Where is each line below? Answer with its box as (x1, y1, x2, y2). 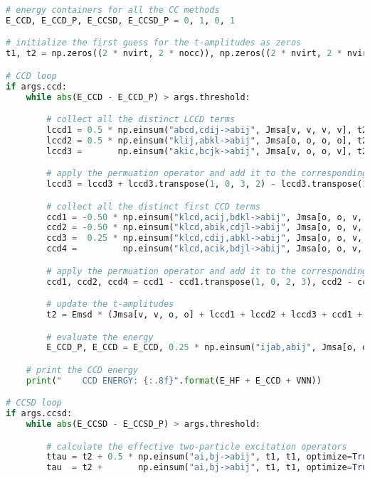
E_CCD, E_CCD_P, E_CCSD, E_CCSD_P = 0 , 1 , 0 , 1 (6, 15, 236, 26)
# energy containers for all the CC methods (6, 5, 220, 15)
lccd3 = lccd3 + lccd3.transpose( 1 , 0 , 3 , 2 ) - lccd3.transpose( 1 (46, 179, 368, 190)
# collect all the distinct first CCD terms (46, 201, 260, 212)
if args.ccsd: (6, 408, 73, 419)
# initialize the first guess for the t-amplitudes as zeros (6, 38, 302, 48)
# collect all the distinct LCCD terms (46, 114, 236, 125)
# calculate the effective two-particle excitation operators (46, 441, 347, 452)
